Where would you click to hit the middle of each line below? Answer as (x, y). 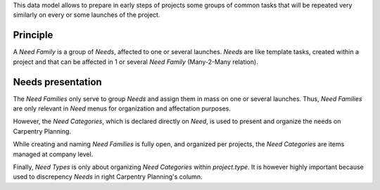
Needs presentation (57, 82)
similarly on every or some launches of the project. (87, 15)
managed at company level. (53, 154)
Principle (33, 35)
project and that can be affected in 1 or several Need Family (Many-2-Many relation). (135, 62)
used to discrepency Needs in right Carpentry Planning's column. (108, 177)
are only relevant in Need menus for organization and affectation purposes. (122, 108)
